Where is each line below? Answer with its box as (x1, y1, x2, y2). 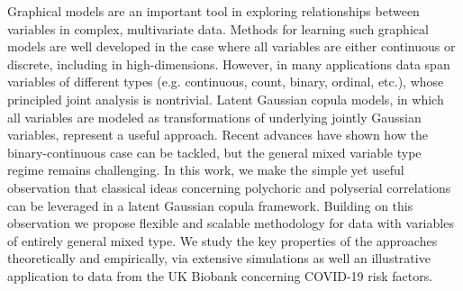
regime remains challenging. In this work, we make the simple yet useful (7, 160, 404, 179)
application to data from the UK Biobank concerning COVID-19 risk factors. (7, 266, 433, 285)
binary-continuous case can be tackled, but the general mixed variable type (7, 142, 422, 161)
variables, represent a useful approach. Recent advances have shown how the (7, 125, 428, 144)
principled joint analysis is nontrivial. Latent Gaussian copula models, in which (7, 89, 444, 108)
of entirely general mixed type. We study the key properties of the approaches (7, 231, 438, 250)
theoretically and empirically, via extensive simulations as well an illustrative (7, 249, 431, 268)
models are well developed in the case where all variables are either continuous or (7, 37, 456, 56)
